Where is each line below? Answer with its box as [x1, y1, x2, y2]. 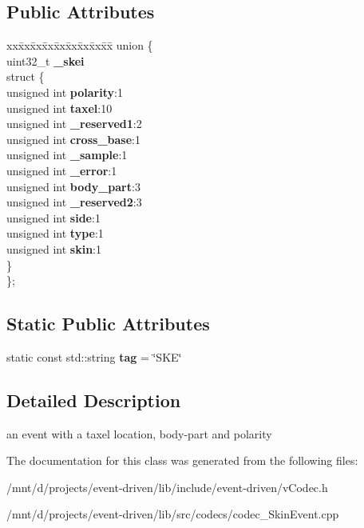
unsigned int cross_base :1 [6, 130, 140, 147]
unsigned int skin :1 [6, 240, 102, 257]
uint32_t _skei [6, 52, 85, 69]
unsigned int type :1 [6, 225, 104, 242]
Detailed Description [6, 387, 181, 412]
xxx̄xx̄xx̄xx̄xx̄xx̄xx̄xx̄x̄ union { [6, 37, 153, 54]
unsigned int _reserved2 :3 [6, 194, 142, 210]
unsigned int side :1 [6, 209, 101, 226]
